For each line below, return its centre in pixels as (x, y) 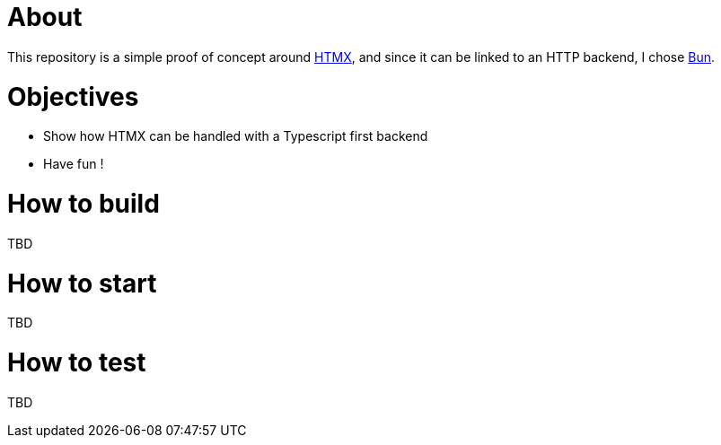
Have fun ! (74, 164)
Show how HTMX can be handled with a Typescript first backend (236, 136)
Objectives (73, 96)
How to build (84, 204)
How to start (82, 283)
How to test (77, 362)
